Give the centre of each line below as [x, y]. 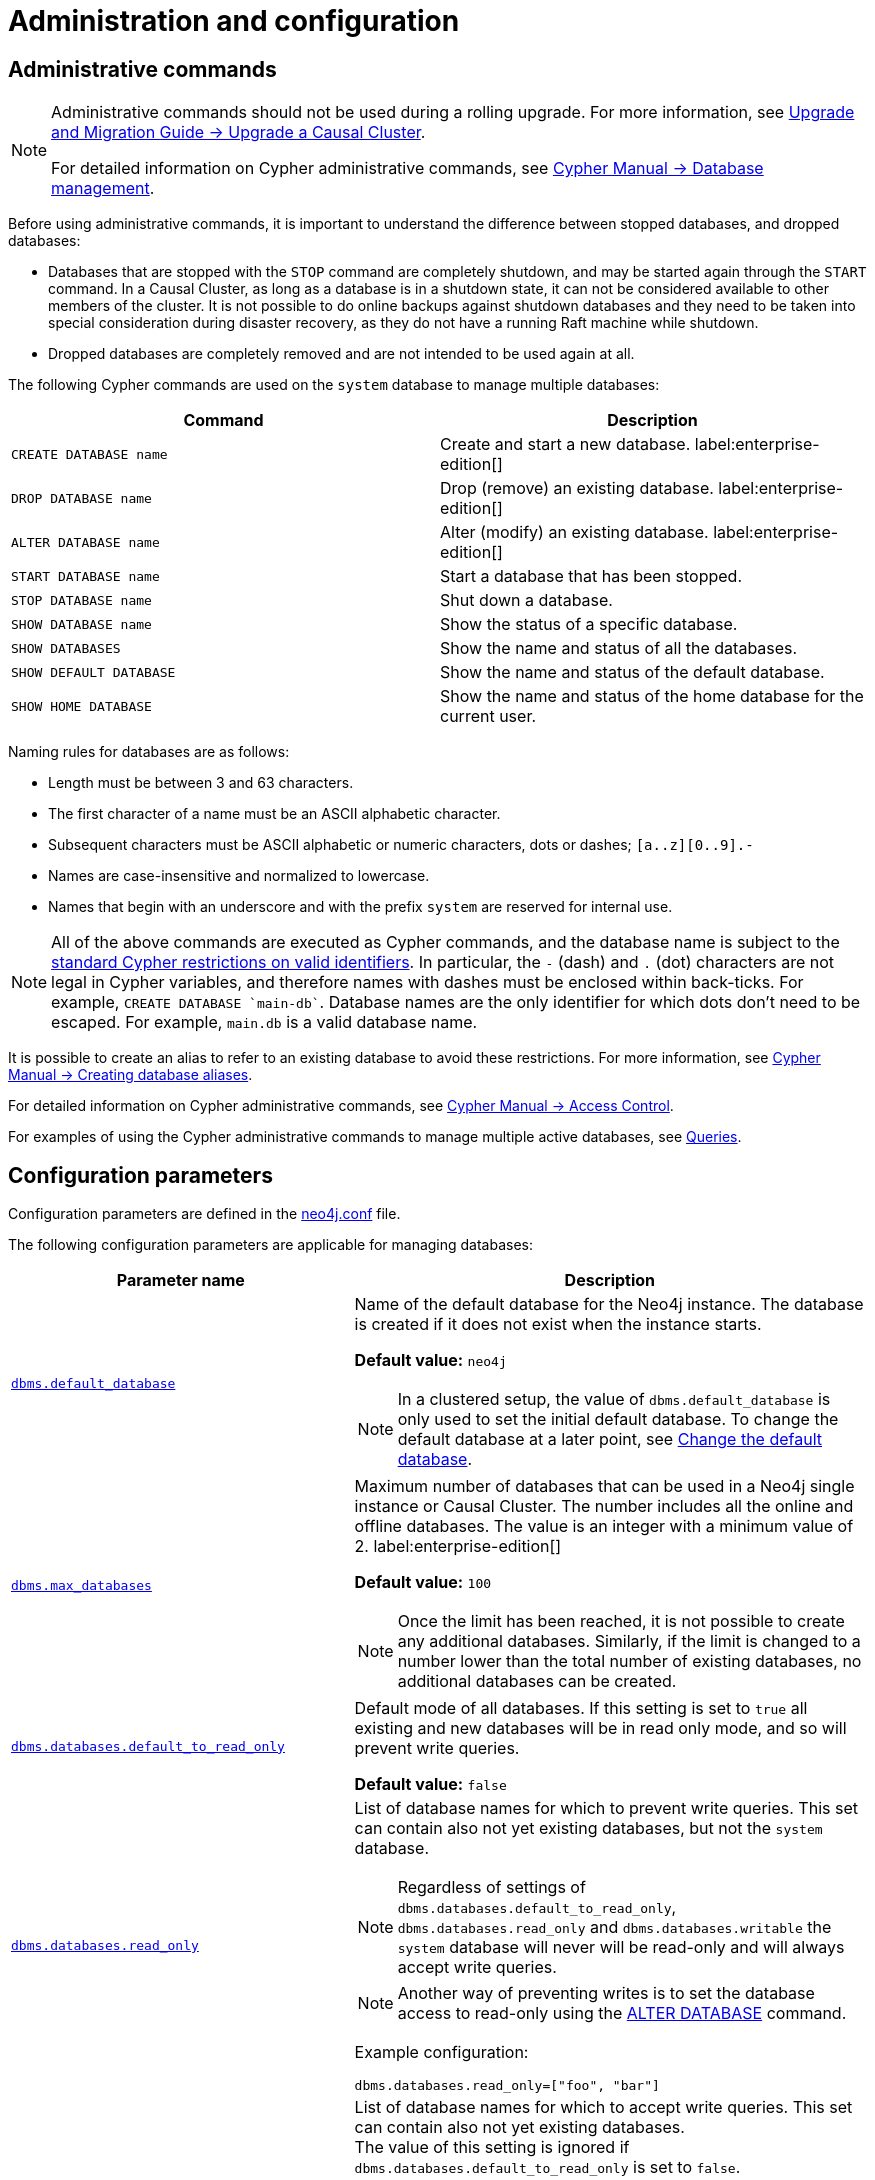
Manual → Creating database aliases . [130, 1075]
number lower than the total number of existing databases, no [629, 1661]
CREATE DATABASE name [89, 454]
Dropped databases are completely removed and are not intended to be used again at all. [341, 354]
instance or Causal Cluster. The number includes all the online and [604, 1506]
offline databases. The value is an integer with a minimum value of [604, 1526]
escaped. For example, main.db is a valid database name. [264, 1022]
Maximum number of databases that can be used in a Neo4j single [604, 1486]
